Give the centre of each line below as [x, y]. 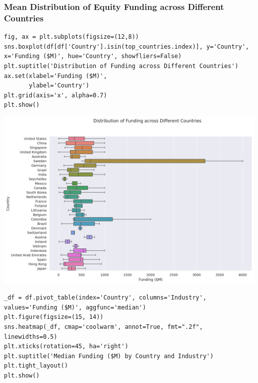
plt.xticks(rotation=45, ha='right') [66, 346]
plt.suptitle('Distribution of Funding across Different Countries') [121, 66]
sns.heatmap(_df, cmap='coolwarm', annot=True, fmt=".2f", [103, 327]
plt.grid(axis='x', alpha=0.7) [56, 95]
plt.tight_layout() [36, 366]
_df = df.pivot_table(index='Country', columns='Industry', [105, 298]
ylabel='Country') [59, 86]
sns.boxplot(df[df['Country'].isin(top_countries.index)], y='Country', [127, 46]
